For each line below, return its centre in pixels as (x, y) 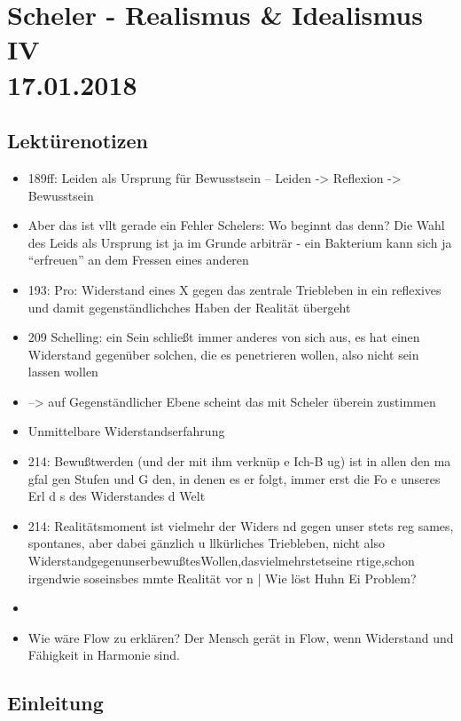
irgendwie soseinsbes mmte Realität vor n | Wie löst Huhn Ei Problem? (222, 578)
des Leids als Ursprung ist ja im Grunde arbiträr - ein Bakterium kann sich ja (240, 242)
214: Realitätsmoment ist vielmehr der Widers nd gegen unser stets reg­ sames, (241, 525)
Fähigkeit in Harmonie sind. (104, 655)
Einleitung (55, 703)
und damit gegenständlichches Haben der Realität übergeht (189, 307)
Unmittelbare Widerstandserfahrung (126, 431)
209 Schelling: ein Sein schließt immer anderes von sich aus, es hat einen (224, 337)
